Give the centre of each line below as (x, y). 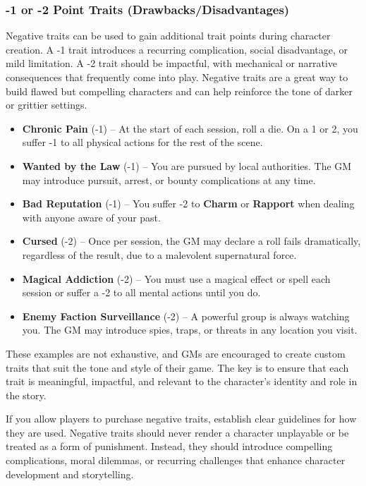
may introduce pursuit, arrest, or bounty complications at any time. (169, 180)
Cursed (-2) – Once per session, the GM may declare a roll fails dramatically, (191, 241)
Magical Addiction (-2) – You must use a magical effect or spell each (176, 278)
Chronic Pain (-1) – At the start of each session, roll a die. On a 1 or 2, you (190, 128)
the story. (26, 395)
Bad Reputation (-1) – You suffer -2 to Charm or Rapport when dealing (188, 203)
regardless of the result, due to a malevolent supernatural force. (159, 254)
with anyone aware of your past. (91, 217)
